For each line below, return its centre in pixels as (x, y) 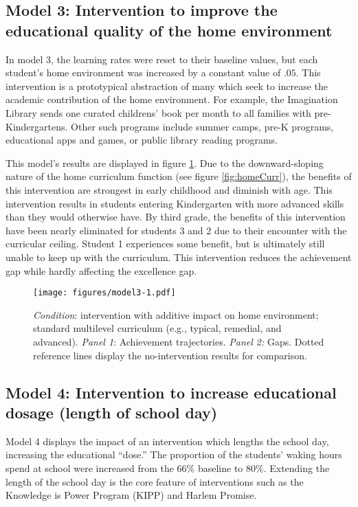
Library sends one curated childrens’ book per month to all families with (158, 112)
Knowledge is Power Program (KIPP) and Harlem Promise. (131, 495)
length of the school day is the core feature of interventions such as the (155, 481)
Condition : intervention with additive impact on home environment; (176, 314)
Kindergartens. (37, 126)
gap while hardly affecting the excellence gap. (101, 270)
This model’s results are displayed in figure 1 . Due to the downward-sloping (165, 162)
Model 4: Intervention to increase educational (171, 392)
